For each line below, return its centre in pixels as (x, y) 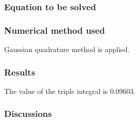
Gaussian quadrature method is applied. (67, 49)
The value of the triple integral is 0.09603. (70, 91)
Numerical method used (55, 30)
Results (20, 72)
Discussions (28, 114)
